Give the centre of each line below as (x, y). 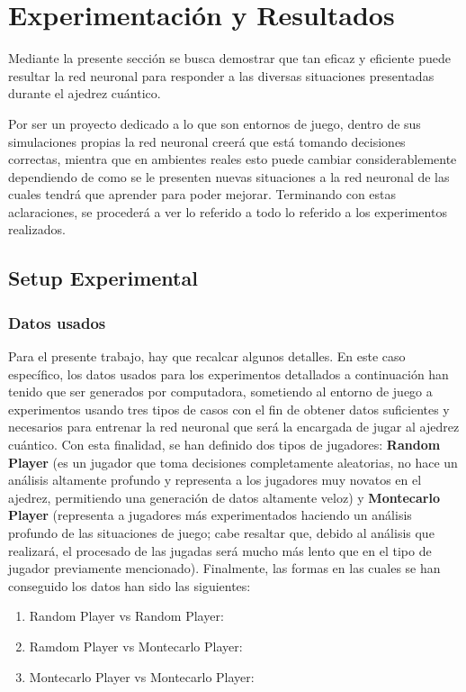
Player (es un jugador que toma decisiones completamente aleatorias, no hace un (233, 462)
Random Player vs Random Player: (126, 616)
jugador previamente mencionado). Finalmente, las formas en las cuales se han (224, 568)
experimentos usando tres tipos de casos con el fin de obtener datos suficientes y (229, 409)
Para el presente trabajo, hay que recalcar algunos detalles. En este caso (207, 356)
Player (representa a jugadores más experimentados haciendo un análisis (210, 515)
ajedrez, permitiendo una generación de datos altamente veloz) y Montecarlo (224, 497)
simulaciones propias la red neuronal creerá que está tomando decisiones (207, 141)
